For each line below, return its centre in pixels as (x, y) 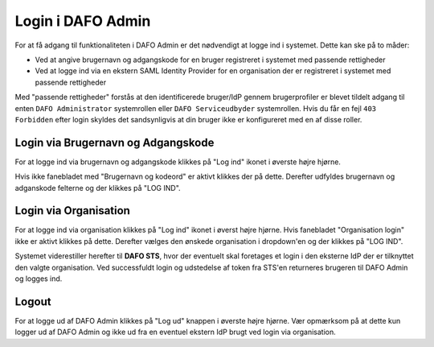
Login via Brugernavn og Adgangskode (115, 142)
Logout (33, 302)
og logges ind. (39, 279)
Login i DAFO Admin (83, 21)
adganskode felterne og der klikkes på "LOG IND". (98, 188)
